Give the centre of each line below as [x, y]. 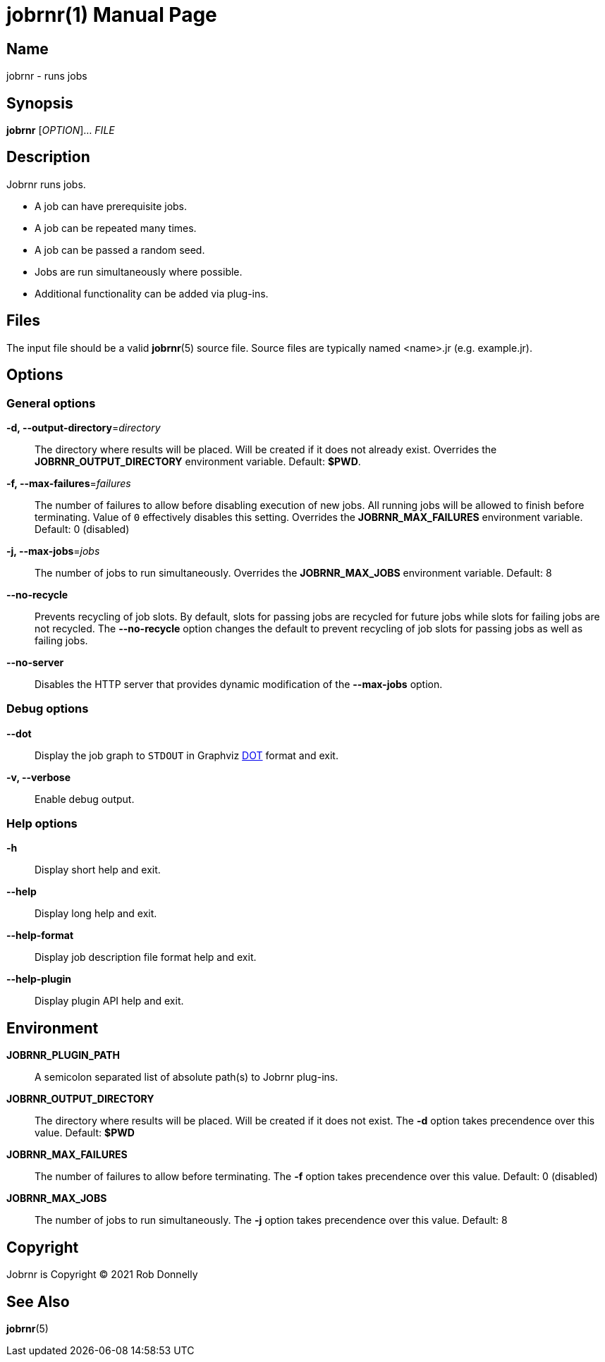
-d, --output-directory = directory [84, 427]
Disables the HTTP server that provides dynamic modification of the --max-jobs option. [239, 684]
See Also [38, 1301]
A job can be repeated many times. [116, 228]
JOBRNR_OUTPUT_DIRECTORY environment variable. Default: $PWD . [198, 461]
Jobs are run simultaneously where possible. [139, 271]
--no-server [35, 662]
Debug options [48, 709]
